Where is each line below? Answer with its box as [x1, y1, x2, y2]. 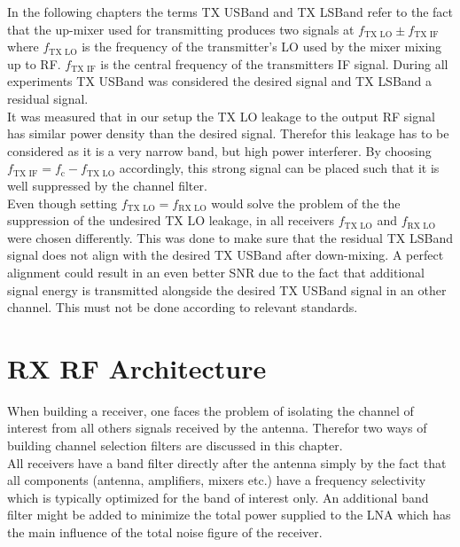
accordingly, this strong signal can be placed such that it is [119, 159, 440, 177]
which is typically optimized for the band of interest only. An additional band [7, 488, 429, 506]
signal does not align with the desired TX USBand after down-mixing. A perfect [7, 246, 444, 264]
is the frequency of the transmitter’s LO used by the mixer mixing [82, 37, 442, 56]
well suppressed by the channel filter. [7, 176, 207, 194]
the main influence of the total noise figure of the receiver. [7, 522, 323, 541]
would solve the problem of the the [211, 193, 401, 212]
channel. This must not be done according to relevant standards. [7, 298, 358, 316]
